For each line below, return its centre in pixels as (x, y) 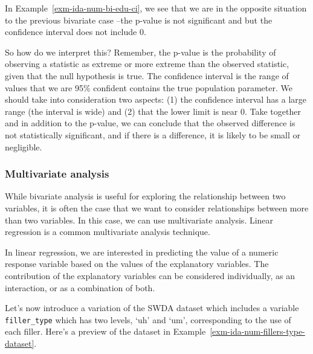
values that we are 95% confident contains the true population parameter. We (149, 87)
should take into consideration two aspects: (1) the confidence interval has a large (156, 99)
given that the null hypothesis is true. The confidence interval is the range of (147, 75)
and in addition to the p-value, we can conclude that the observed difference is (150, 123)
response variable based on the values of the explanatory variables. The (137, 264)
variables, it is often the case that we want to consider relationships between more (157, 208)
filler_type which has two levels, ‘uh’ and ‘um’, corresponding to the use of (148, 319)
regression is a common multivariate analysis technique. (108, 232)
